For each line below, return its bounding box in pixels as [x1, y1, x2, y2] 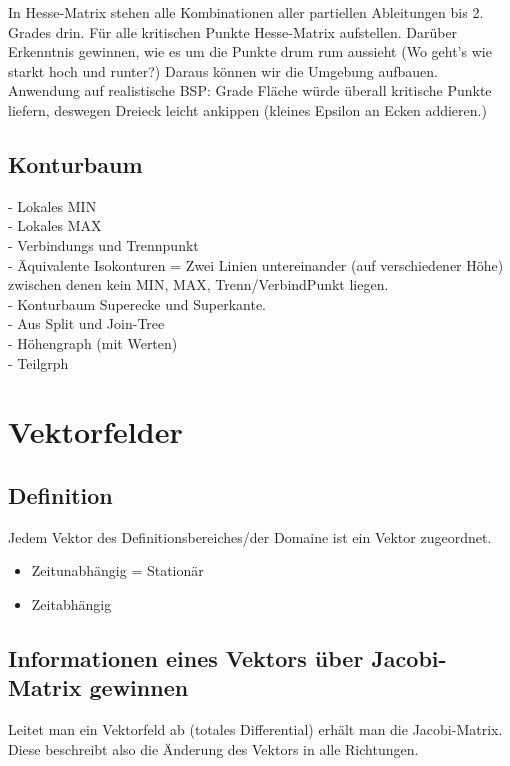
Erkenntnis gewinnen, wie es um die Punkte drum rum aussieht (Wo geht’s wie [8, 41, 492, 62]
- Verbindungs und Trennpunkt [8, 234, 199, 255]
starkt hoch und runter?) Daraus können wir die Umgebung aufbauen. [8, 60, 438, 81]
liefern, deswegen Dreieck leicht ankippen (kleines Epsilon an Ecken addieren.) [8, 99, 487, 120]
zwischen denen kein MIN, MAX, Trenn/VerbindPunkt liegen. [8, 274, 389, 295]
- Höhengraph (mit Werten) [8, 332, 178, 353]
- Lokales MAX [8, 215, 102, 236]
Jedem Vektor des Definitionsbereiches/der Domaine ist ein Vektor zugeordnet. [8, 526, 492, 547]
